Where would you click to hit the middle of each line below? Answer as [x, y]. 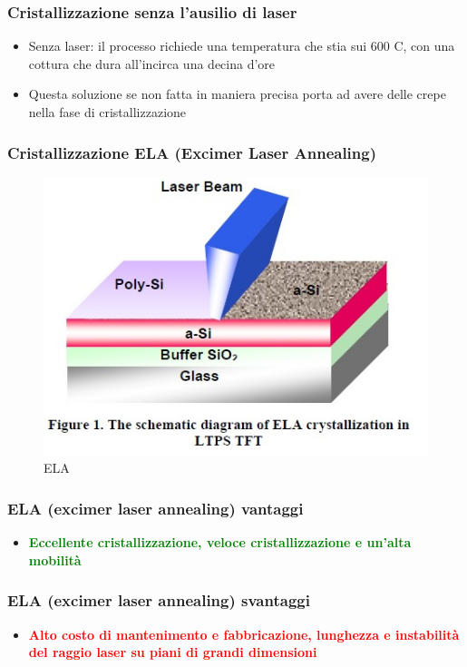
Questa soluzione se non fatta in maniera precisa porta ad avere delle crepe [237, 94]
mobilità [55, 559]
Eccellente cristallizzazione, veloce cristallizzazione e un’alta [220, 542]
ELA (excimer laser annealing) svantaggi [159, 600]
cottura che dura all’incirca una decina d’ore [152, 63]
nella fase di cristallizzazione [107, 112]
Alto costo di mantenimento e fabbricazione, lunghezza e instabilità [244, 634]
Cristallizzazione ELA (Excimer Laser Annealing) [192, 152]
